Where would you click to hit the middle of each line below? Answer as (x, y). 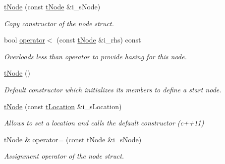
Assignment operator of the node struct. (64, 156)
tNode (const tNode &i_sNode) (52, 6)
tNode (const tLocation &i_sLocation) (63, 106)
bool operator (25, 40)
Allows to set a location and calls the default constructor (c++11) (104, 123)
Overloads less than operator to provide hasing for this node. (95, 56)
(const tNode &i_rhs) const (99, 40)
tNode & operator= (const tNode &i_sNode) (73, 139)
